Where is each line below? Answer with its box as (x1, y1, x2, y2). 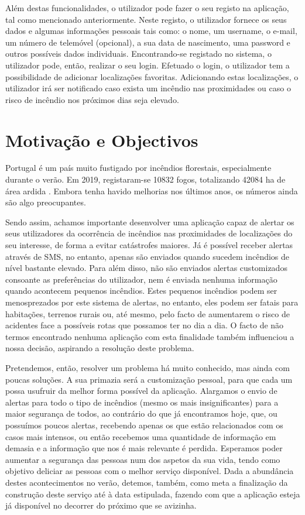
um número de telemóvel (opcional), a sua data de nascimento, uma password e (5, 36, 290, 48)
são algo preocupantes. (5, 196, 86, 208)
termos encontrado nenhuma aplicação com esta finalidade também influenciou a (5, 330, 294, 342)
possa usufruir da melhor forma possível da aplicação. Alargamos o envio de (5, 384, 277, 397)
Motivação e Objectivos (5, 128, 198, 152)
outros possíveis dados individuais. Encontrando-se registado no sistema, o (5, 47, 272, 60)
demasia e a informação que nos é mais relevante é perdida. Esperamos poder (5, 442, 283, 454)
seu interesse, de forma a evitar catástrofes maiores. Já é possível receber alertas (5, 239, 293, 251)
